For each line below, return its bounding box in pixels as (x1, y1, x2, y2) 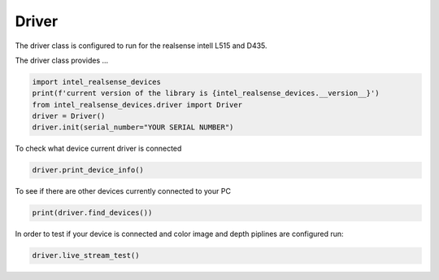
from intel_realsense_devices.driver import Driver (32, 100, 243, 109)
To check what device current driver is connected (15, 143, 182, 154)
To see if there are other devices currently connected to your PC (15, 186, 232, 196)
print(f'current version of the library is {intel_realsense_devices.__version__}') (32, 89, 380, 98)
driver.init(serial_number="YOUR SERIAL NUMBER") (32, 123, 234, 132)
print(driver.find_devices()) (32, 208, 153, 217)
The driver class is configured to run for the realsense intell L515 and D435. (15, 41, 267, 50)
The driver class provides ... (15, 55, 109, 65)
